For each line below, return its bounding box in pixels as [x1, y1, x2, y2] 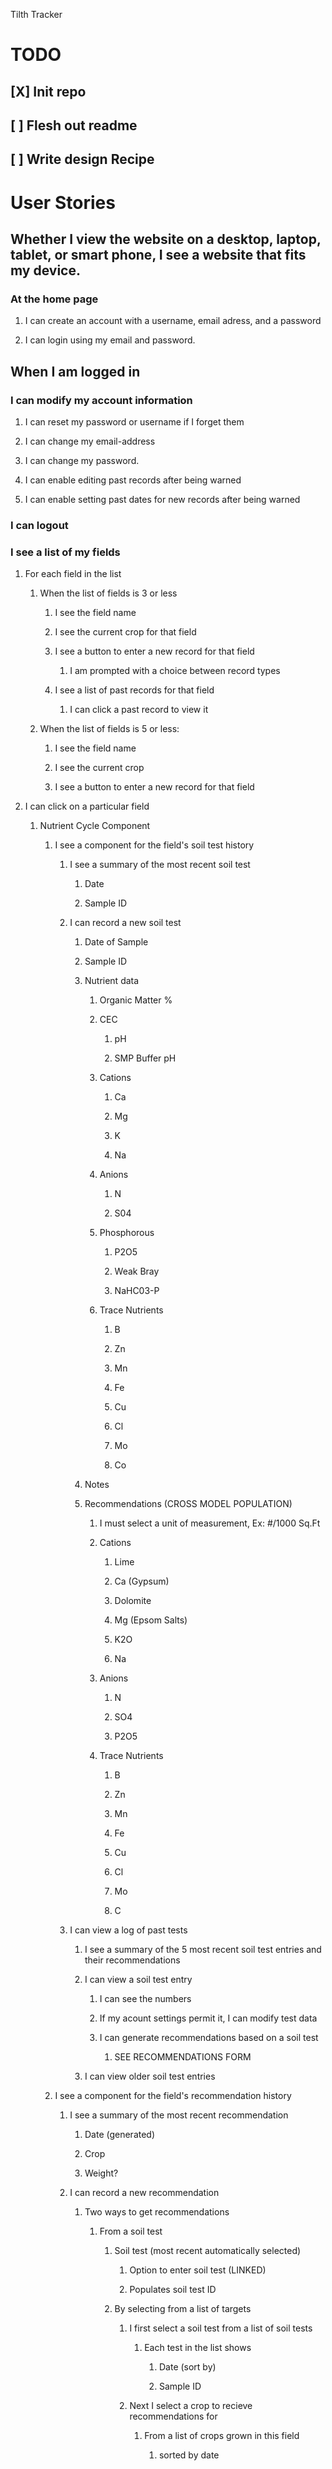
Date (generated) [84, 2129, 156, 2141]
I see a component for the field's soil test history [54, 839, 255, 851]
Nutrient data [84, 975, 140, 987]
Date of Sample [84, 936, 149, 948]
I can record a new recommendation [69, 2187, 220, 2199]
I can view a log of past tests [69, 1924, 188, 1936]
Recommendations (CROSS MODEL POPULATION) [84, 1498, 293, 1510]
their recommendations [84, 1954, 181, 1966]
